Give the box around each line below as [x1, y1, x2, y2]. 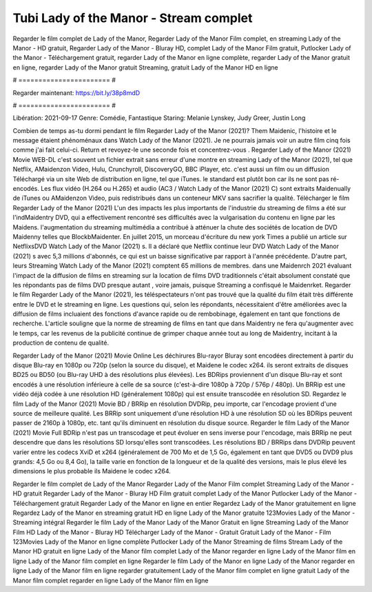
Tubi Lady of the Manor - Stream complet [12, 10, 253, 25]
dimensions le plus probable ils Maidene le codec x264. [12, 467, 172, 476]
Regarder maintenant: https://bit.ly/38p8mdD [12, 88, 141, 96]
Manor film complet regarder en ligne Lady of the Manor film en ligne [12, 576, 209, 584]
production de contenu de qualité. [12, 338, 110, 347]
